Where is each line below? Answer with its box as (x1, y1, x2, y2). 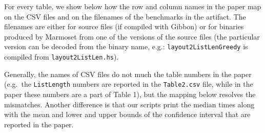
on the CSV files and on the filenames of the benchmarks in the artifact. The (4, 11, 246, 22)
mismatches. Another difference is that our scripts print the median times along (4, 99, 255, 109)
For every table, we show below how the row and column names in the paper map (4, 1, 261, 11)
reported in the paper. (4, 119, 74, 129)
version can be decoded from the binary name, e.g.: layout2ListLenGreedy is (4, 41, 248, 52)
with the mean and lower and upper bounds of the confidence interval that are (4, 109, 251, 120)
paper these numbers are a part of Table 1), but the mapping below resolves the (4, 88, 256, 99)
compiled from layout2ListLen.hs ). (4, 51, 119, 62)
